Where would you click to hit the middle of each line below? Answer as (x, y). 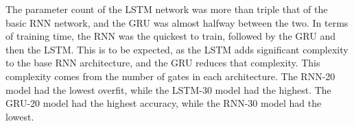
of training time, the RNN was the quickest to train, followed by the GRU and (170, 36)
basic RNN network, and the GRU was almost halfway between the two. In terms (177, 22)
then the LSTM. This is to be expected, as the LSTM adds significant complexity (177, 49)
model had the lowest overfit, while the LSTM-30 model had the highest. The (168, 89)
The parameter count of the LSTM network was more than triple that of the (167, 9)
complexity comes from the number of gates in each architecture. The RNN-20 (170, 76)
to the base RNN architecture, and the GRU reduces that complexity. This (163, 63)
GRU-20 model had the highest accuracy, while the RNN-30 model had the (164, 103)
